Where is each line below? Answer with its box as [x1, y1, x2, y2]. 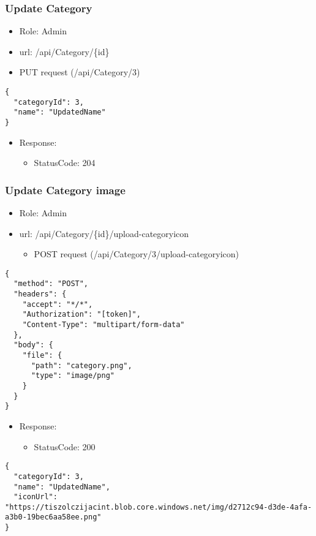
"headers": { [13, 290, 67, 299]
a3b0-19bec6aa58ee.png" [5, 513, 102, 522]
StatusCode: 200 [34, 440, 96, 453]
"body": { [13, 341, 53, 350]
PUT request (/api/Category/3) [19, 66, 140, 78]
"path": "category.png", [31, 361, 132, 370]
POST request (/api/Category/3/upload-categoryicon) [34, 247, 239, 260]
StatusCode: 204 [34, 156, 96, 169]
